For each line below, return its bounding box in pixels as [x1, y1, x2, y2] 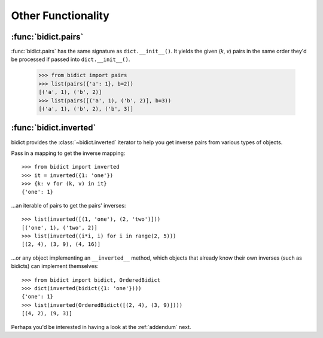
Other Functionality [11, 9, 110, 22]
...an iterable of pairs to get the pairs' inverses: [11, 202, 126, 209]
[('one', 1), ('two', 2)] [22, 224, 98, 231]
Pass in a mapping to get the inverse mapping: [11, 150, 126, 157]
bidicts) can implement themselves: [11, 263, 99, 270]
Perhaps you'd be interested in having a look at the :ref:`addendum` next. [11, 323, 191, 330]
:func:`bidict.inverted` [11, 123, 96, 133]
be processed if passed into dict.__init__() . [11, 56, 130, 63]
